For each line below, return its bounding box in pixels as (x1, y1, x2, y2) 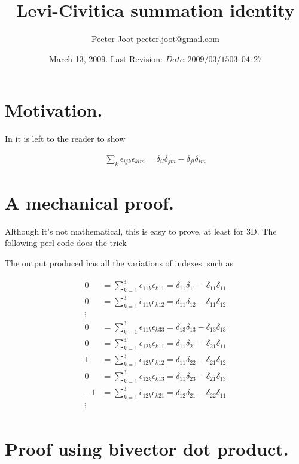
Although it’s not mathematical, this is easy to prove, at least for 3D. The (5, 225, 277, 237)
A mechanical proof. (5, 190, 175, 214)
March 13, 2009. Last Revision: (49, 52, 163, 65)
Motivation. (5, 98, 103, 122)
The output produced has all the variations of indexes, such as (5, 256, 233, 269)
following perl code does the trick (5, 236, 127, 249)
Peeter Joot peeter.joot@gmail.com (91, 32, 219, 45)
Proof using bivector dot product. (5, 436, 289, 461)
